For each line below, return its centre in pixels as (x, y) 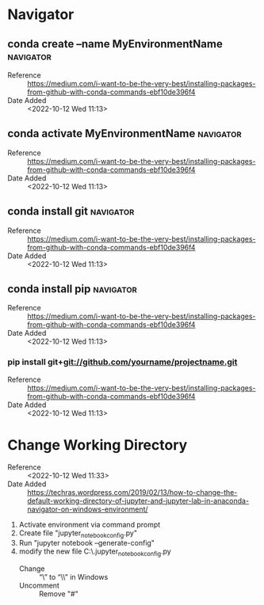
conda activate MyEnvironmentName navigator (125, 133)
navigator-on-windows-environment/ (88, 509)
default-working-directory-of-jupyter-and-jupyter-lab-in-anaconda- (138, 500)
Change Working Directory (98, 445)
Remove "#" (58, 594)
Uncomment (39, 586)
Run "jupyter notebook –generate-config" (87, 543)
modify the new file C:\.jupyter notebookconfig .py (95, 552)
